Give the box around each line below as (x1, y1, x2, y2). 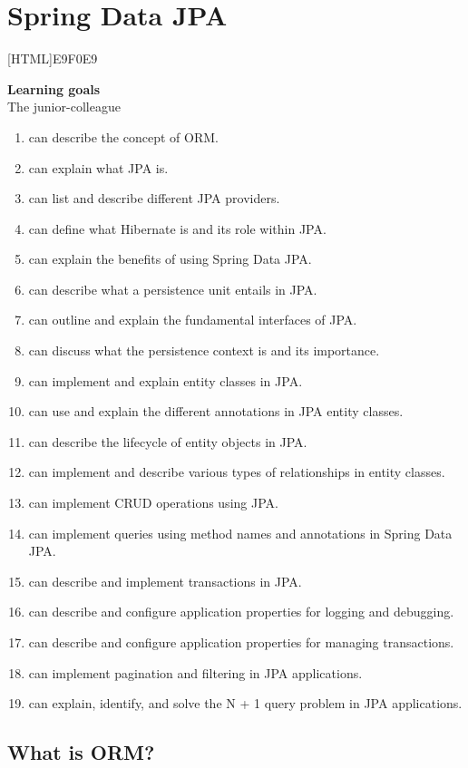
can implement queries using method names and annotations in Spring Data (28, 523, 453, 542)
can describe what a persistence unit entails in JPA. (28, 279, 317, 298)
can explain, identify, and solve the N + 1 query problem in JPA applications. (28, 694, 463, 713)
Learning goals (7, 79, 101, 98)
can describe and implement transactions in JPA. (28, 571, 302, 590)
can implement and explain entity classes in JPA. (28, 371, 303, 390)
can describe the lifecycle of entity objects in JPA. (28, 432, 307, 451)
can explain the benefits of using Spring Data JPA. (28, 249, 312, 268)
